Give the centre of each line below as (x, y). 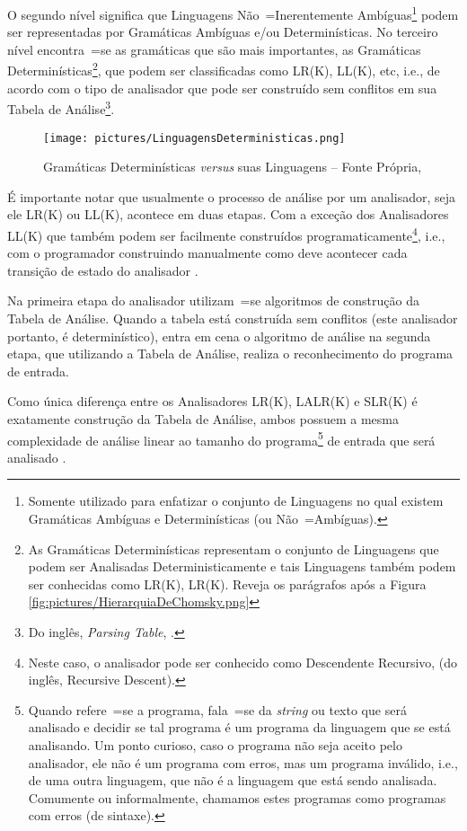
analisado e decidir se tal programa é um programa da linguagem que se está (239, 727)
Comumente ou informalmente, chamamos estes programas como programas (237, 797)
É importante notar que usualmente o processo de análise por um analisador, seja (232, 196)
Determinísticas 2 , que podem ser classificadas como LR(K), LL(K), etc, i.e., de (224, 69)
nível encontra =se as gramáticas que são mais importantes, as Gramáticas (214, 49)
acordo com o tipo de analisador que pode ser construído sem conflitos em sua (222, 88)
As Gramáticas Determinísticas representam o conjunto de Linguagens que (233, 548)
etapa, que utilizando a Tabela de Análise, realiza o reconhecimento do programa (230, 354)
